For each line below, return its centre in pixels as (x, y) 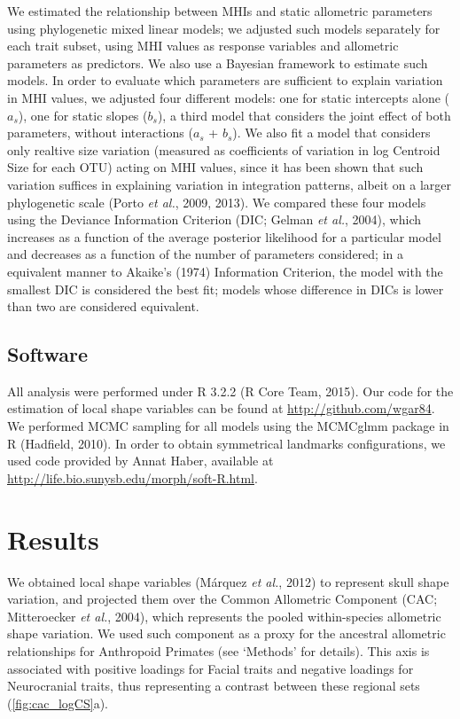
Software (48, 354)
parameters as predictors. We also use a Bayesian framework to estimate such (218, 63)
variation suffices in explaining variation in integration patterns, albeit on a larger (230, 184)
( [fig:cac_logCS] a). (58, 703)
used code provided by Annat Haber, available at (140, 461)
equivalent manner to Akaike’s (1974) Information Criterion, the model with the (225, 271)
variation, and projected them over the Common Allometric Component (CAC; (222, 599)
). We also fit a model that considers (331, 133)
